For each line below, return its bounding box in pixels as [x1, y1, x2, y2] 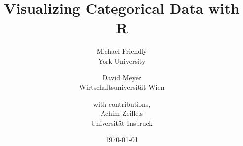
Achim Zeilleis [100, 108, 143, 118]
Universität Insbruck [91, 117, 153, 128]
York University [98, 55, 146, 66]
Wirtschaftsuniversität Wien [79, 82, 165, 92]
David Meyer [102, 72, 141, 82]
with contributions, [93, 98, 151, 109]
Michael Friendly [96, 46, 147, 56]
